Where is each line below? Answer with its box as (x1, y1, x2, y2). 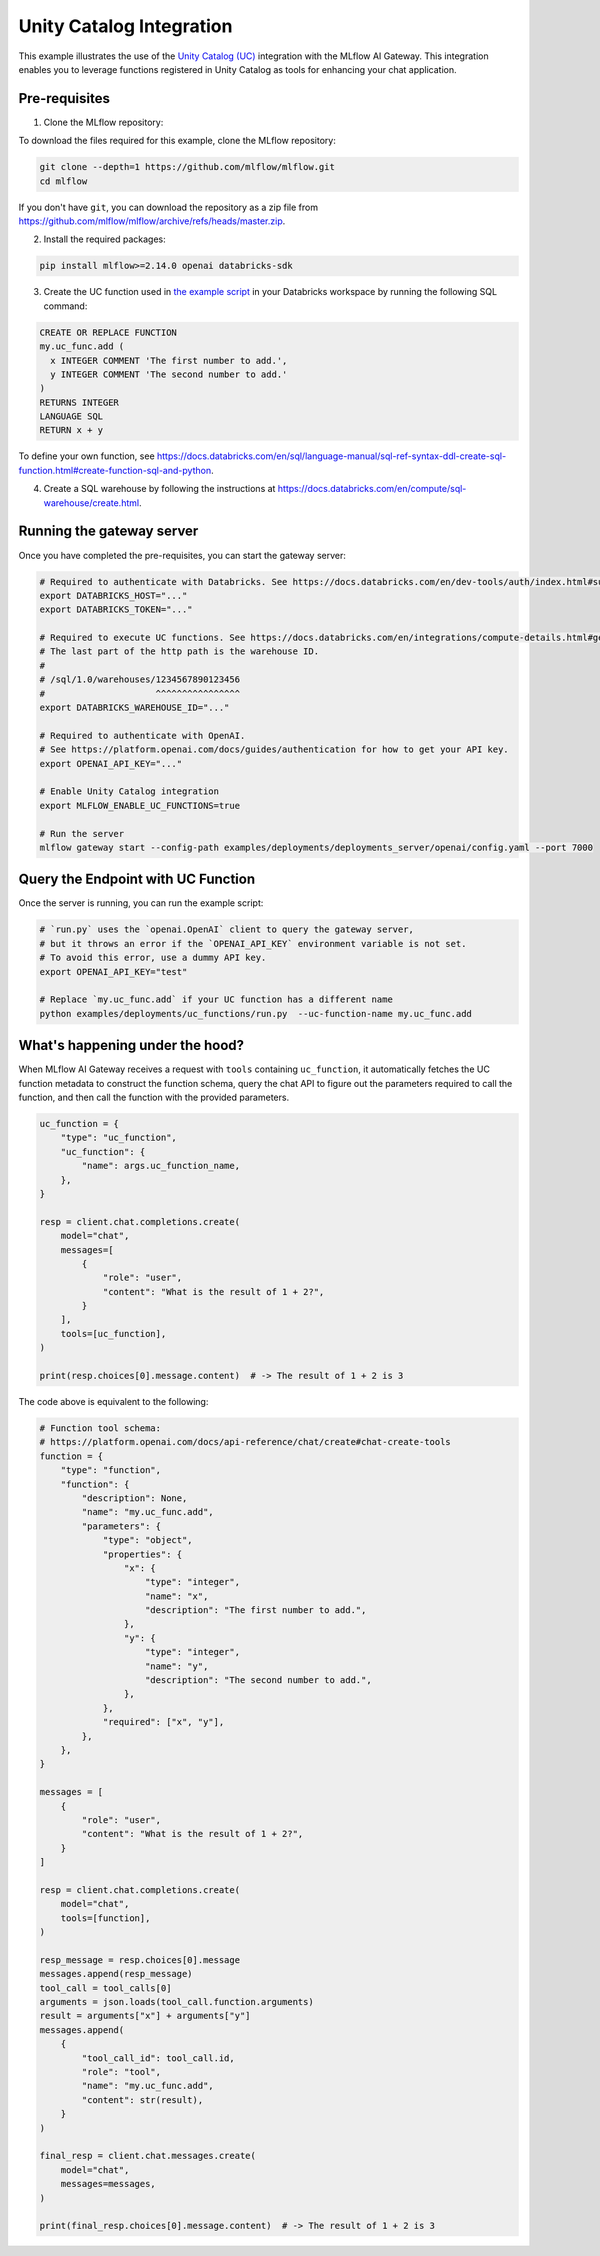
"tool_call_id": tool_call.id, (81, 2052, 235, 2064)
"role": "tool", (81, 2066, 162, 2077)
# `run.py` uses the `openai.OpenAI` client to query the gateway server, (39, 924, 415, 935)
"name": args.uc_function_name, (81, 1160, 240, 1172)
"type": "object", (102, 1535, 194, 1546)
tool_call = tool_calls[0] (39, 1982, 172, 1994)
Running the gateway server (18, 523, 199, 540)
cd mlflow (39, 175, 88, 187)
